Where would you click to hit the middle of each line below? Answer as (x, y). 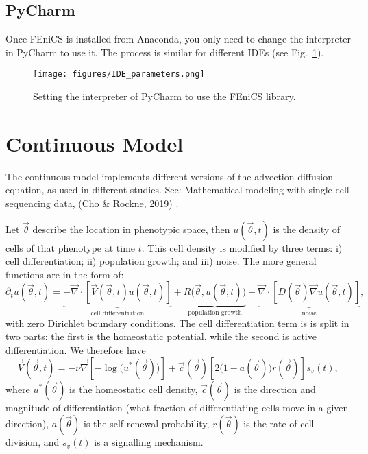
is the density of (307, 229)
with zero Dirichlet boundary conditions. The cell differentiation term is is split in (177, 323)
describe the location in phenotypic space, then (131, 229)
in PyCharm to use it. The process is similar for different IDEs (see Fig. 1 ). (165, 52)
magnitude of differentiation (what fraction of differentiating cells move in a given (177, 407)
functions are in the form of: (65, 274)
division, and (33, 442)
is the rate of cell (279, 423)
